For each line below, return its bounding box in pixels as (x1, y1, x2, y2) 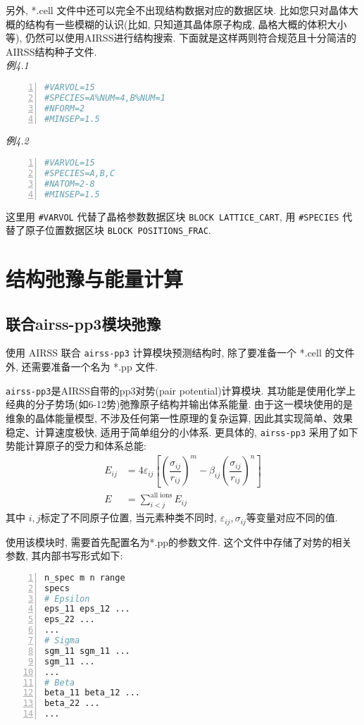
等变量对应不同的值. (246, 510, 338, 525)
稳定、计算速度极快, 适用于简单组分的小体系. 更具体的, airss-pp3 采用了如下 (6, 424, 358, 439)
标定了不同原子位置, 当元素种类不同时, (40, 510, 217, 525)
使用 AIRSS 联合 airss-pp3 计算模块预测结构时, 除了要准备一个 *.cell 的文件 (6, 345, 355, 360)
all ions (150, 491, 172, 499)
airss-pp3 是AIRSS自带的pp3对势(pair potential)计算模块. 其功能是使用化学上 (6, 383, 356, 397)
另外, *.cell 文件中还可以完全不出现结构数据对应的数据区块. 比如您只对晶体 (6, 3, 349, 17)
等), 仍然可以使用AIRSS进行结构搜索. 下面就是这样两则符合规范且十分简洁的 (6, 30, 356, 45)
